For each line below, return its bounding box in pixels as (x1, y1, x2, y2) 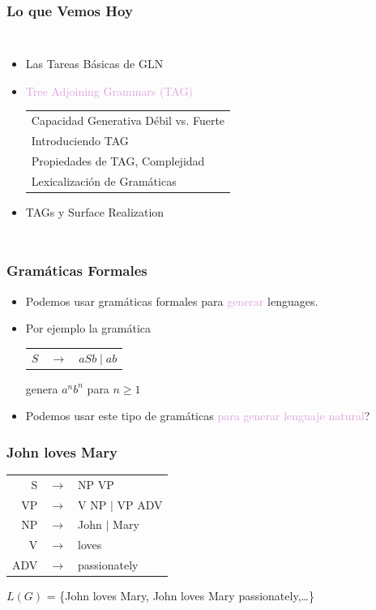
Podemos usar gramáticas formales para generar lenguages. (25, 292, 318, 309)
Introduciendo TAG (31, 132, 129, 148)
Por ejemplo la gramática (25, 320, 152, 337)
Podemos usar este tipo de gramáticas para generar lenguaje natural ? (25, 407, 370, 424)
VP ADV (117, 496, 163, 513)
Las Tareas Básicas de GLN (25, 55, 164, 72)
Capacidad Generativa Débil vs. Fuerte (31, 112, 225, 129)
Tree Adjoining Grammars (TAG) (25, 82, 193, 99)
